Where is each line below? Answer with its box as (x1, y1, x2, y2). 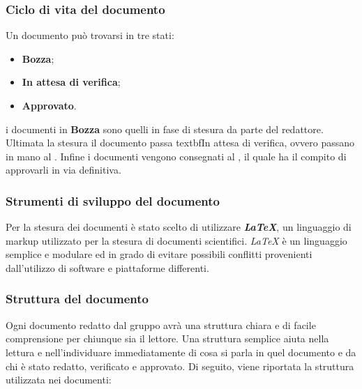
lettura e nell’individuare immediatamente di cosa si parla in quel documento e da (6, 344, 356, 359)
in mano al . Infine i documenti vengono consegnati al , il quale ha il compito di (6, 148, 347, 163)
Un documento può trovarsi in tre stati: (6, 28, 174, 43)
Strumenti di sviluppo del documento (6, 192, 220, 209)
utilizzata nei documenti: (6, 372, 112, 387)
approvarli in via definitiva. (6, 162, 121, 177)
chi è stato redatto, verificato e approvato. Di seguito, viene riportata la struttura (6, 358, 354, 373)
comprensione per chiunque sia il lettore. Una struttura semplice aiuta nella (6, 331, 329, 346)
